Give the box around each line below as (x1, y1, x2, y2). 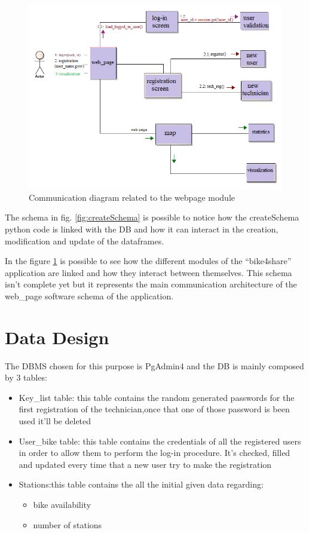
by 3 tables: (5, 371, 47, 384)
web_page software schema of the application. (5, 289, 174, 302)
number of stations (33, 518, 102, 531)
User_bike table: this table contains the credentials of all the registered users (19, 434, 301, 447)
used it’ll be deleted (19, 415, 91, 427)
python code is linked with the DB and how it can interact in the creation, (5, 222, 279, 235)
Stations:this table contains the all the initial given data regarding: (19, 478, 264, 491)
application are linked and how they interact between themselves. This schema (5, 266, 292, 278)
